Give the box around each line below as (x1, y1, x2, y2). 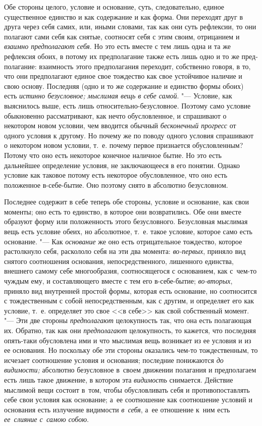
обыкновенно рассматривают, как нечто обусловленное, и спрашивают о (4, 110, 227, 121)
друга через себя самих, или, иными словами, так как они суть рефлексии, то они (4, 21, 256, 32)
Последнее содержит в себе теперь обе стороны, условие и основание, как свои (4, 196, 249, 207)
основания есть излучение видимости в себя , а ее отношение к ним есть (4, 404, 230, 414)
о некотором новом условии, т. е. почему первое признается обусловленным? (4, 140, 243, 150)
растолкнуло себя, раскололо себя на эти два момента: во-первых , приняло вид (4, 246, 246, 256)
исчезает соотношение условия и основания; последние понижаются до (4, 354, 224, 365)
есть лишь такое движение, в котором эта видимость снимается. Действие (4, 374, 233, 385)
